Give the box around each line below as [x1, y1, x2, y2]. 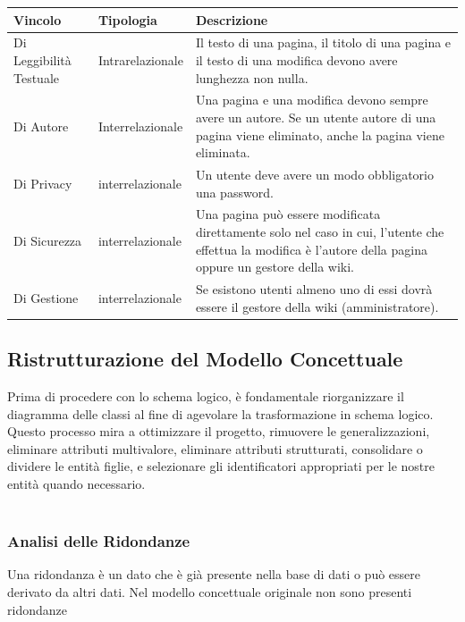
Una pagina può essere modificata [195, 205, 381, 223]
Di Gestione [13, 288, 79, 307]
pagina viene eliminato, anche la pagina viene [195, 125, 444, 144]
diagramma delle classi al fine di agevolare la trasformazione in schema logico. [7, 404, 434, 423]
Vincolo [13, 10, 62, 29]
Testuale [13, 68, 60, 87]
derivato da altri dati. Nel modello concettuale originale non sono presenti [7, 582, 412, 601]
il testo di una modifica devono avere [195, 50, 398, 69]
